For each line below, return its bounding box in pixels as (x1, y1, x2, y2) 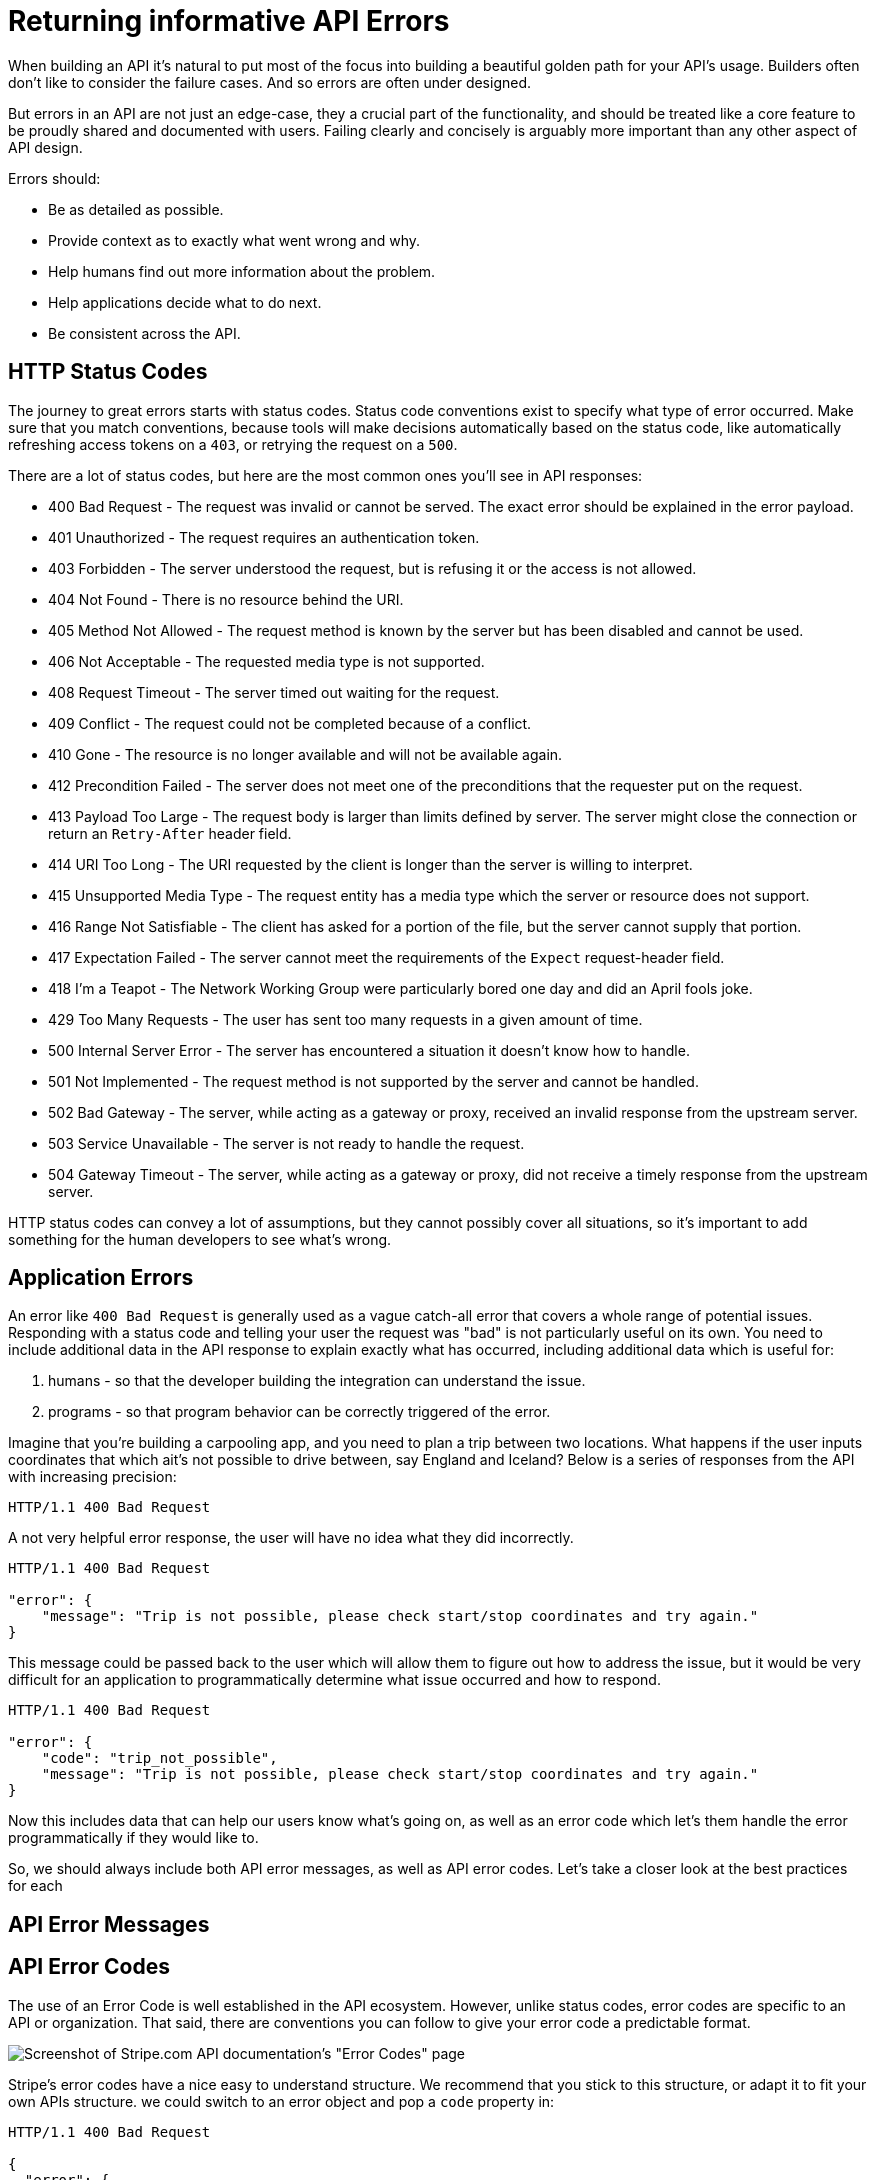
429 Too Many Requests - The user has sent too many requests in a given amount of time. (48, 1010, 643, 1028)
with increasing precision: (8, 1468, 177, 1486)
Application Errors (8, 1265, 194, 1291)
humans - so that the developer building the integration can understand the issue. (48, 1372, 586, 1390)
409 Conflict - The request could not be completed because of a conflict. (48, 714, 532, 732)
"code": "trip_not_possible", (41, 1750, 278, 1767)
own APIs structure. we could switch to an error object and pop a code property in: (8, 2092, 555, 2110)
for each (8, 1877, 63, 1895)
